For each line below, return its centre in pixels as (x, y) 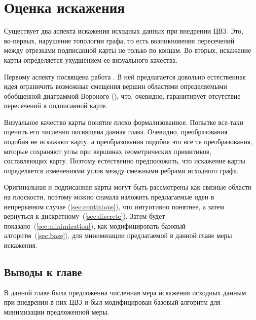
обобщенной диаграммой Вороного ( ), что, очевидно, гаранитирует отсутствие (122, 96)
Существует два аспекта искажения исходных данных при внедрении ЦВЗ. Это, (124, 31)
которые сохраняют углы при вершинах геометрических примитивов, (108, 151)
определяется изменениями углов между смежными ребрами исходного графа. (121, 170)
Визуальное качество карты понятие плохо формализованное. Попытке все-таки (124, 122)
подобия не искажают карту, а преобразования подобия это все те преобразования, (128, 141)
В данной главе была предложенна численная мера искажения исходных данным (125, 292)
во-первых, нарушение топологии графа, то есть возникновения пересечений (119, 40)
